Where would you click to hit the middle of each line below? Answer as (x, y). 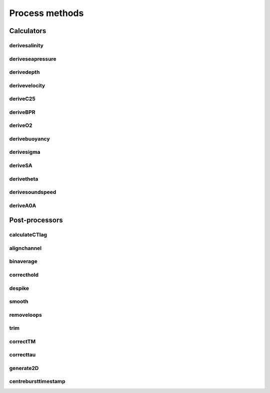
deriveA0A (23, 206)
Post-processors (36, 220)
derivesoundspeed (33, 192)
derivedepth (24, 72)
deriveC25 (22, 99)
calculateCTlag (28, 235)
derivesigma (25, 152)
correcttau (22, 355)
